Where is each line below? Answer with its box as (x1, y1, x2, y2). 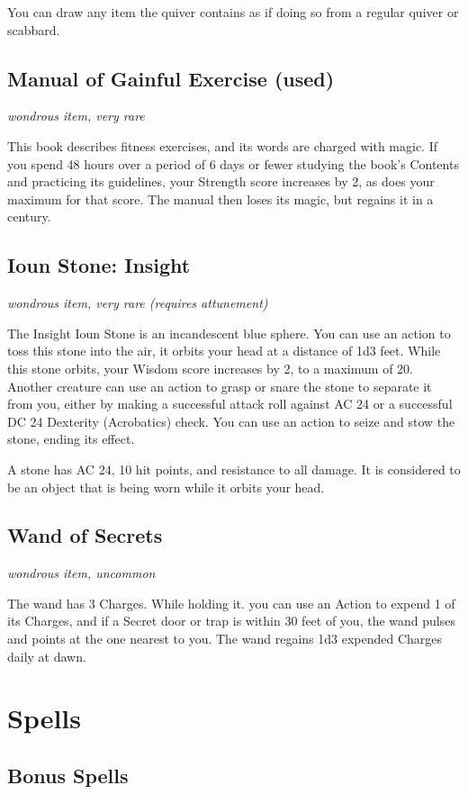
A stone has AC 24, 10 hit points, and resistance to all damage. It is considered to (7, 459, 461, 478)
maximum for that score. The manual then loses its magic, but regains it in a (7, 189, 434, 208)
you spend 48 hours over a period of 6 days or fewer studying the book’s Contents (7, 154, 459, 173)
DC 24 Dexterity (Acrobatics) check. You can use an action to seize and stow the (7, 411, 455, 430)
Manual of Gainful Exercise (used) (7, 64, 335, 92)
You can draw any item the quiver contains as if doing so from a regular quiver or (7, 3, 459, 21)
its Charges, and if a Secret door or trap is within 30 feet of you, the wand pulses (7, 611, 455, 630)
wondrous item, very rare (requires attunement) (7, 293, 268, 312)
